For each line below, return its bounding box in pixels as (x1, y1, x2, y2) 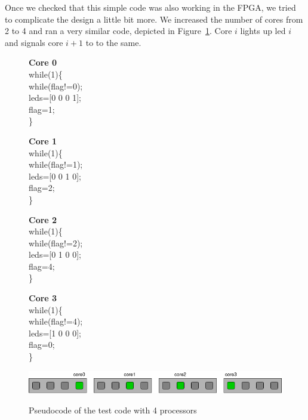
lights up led (240, 24, 286, 37)
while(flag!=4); (29, 315, 83, 328)
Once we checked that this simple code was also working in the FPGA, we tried (5, 1, 296, 13)
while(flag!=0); (29, 79, 83, 92)
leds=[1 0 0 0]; (29, 326, 81, 339)
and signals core (5, 36, 63, 48)
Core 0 (29, 56, 57, 69)
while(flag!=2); (29, 236, 83, 249)
